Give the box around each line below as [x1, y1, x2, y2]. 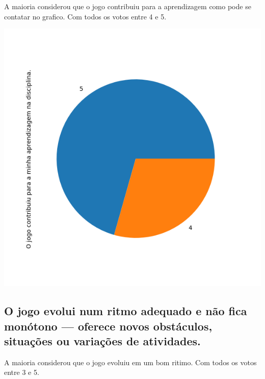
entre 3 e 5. [4, 367, 39, 377]
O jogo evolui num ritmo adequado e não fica [4, 303, 247, 319]
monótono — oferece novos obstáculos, [4, 318, 213, 334]
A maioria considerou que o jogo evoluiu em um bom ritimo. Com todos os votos [4, 357, 257, 367]
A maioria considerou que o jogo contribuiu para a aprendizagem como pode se [4, 1, 251, 11]
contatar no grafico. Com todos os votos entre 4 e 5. [4, 11, 167, 21]
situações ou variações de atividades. [4, 333, 201, 348]
